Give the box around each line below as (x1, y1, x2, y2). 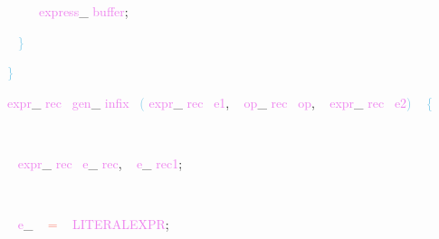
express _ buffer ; (39, 2, 129, 20)
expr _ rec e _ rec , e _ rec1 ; (17, 153, 183, 172)
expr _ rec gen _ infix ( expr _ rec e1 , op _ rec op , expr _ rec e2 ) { (7, 92, 433, 111)
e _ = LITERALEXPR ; (17, 215, 169, 234)
